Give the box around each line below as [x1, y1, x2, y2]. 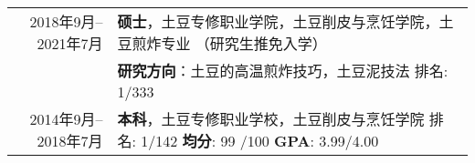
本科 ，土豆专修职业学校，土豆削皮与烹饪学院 [117, 108, 425, 129]
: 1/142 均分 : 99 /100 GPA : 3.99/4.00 [132, 130, 379, 151]
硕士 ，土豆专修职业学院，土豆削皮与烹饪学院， [117, 11, 439, 32]
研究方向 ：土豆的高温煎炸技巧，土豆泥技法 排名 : [117, 60, 449, 81]
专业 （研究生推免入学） [161, 33, 327, 54]
